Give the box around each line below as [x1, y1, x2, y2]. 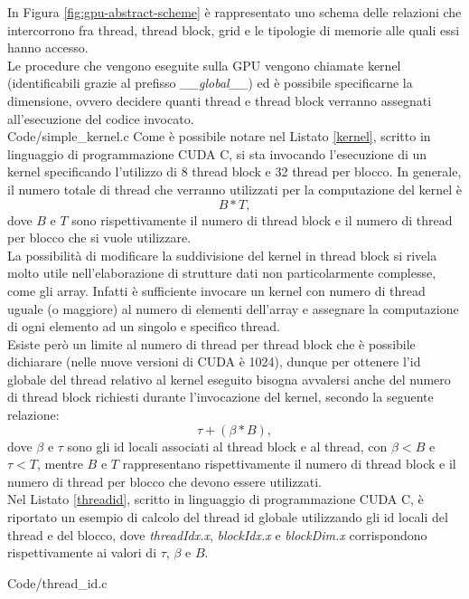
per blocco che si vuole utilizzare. [7, 228, 192, 247]
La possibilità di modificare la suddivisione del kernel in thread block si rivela [7, 245, 437, 264]
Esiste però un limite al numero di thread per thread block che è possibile [7, 334, 416, 353]
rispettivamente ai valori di [7, 543, 157, 562]
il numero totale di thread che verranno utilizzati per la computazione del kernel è [7, 179, 463, 198]
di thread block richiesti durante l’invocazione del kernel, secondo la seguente [7, 387, 434, 406]
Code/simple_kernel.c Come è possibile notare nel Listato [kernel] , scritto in [7, 127, 431, 146]
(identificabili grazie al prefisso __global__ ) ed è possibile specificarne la [7, 73, 413, 92]
